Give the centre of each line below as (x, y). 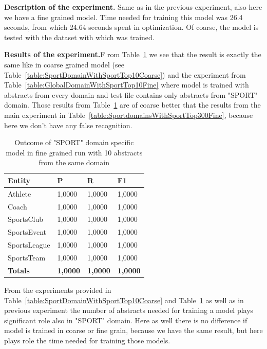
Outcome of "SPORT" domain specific (74, 142)
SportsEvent (27, 232)
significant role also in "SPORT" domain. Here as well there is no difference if (126, 320)
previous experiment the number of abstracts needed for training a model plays (129, 310)
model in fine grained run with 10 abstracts (74, 152)
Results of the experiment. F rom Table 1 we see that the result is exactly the (133, 54)
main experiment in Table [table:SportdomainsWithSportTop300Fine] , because (129, 115)
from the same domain (74, 162)
